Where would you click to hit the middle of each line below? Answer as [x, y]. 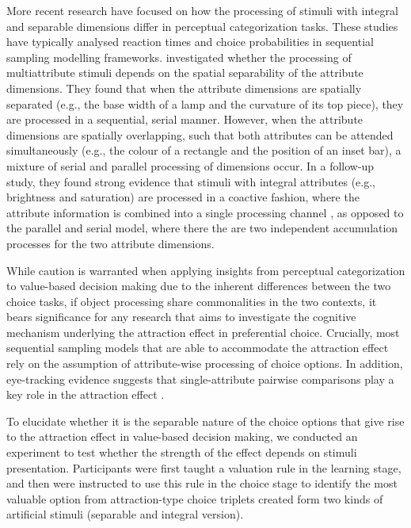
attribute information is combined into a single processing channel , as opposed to [205, 212]
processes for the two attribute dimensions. [110, 243]
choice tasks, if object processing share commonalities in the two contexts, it [192, 301]
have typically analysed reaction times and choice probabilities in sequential [190, 42]
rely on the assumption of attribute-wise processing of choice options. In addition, [205, 363]
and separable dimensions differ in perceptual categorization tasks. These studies [202, 26]
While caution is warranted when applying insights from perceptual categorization [206, 270]
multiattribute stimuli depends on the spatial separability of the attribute [185, 73]
